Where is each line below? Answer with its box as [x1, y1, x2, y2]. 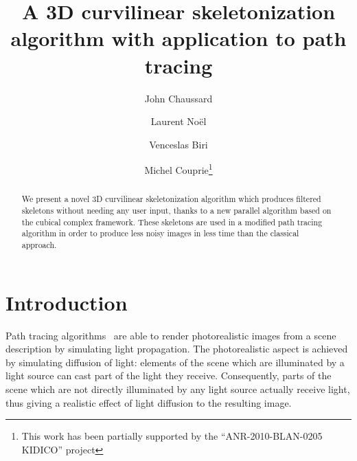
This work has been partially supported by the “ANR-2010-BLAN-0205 [21, 429, 323, 443]
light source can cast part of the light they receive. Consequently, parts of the [5, 368, 332, 383]
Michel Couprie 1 [144, 161, 213, 177]
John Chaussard [144, 91, 213, 105]
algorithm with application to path [10, 24, 347, 52]
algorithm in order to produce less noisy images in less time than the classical [21, 227, 299, 239]
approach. [21, 238, 57, 250]
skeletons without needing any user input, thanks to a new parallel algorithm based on [21, 204, 332, 216]
